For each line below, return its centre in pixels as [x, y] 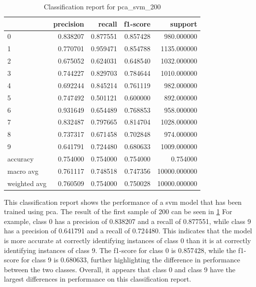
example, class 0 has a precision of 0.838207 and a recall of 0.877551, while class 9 [128, 221]
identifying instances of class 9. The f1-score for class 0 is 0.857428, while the [120, 250]
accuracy [21, 158]
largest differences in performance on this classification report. [98, 279]
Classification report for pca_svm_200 [102, 6]
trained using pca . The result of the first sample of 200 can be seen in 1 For [118, 211]
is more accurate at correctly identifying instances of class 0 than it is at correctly [128, 240]
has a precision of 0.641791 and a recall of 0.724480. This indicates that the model [128, 231]
